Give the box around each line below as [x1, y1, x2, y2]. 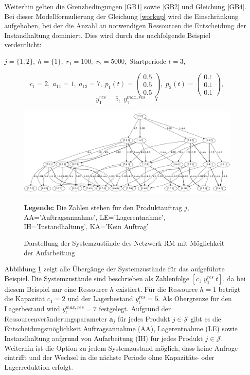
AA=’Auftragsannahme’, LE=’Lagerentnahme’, [24, 212, 165, 222]
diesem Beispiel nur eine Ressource [4, 284, 108, 294]
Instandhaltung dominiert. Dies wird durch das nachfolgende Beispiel [4, 30, 211, 40]
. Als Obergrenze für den [158, 293, 232, 304]
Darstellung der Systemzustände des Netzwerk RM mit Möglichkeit [24, 237, 225, 248]
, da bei [223, 273, 246, 283]
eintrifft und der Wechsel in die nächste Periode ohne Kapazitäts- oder [4, 352, 214, 362]
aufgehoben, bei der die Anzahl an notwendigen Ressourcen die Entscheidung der [4, 20, 246, 31]
